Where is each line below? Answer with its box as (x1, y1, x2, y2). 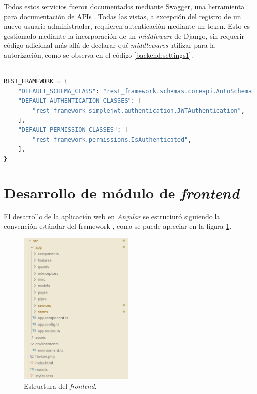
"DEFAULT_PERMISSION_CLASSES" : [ (18, 126, 128, 134)
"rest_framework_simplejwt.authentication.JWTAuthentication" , (32, 107, 245, 114)
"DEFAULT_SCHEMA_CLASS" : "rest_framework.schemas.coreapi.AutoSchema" (18, 87, 256, 95)
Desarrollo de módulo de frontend (4, 182, 240, 203)
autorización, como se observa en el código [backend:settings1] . (4, 49, 193, 60)
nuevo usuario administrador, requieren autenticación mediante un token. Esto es (4, 21, 250, 31)
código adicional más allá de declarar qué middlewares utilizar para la (4, 40, 215, 50)
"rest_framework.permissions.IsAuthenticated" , (32, 136, 192, 143)
